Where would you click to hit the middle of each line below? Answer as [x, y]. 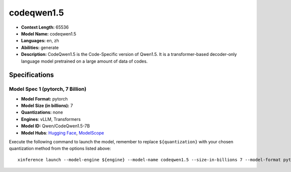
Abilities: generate [40, 47]
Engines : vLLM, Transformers [51, 119]
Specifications [32, 75]
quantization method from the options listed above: [60, 149]
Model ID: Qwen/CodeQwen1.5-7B [56, 126]
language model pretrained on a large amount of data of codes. [84, 61]
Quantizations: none [42, 112]
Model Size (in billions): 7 [47, 106]
